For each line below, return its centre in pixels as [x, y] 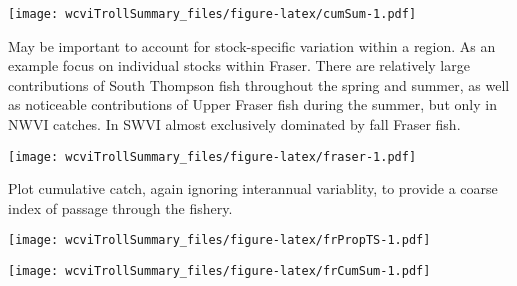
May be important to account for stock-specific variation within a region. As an [252, 45]
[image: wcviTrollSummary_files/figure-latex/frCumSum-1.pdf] [219, 271]
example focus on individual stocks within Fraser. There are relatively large [239, 65]
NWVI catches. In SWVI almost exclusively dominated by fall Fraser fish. [234, 124]
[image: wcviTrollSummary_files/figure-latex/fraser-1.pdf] [212, 156]
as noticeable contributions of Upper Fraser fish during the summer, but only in [252, 104]
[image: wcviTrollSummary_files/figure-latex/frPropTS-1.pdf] [219, 240]
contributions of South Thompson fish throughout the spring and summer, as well [259, 84]
